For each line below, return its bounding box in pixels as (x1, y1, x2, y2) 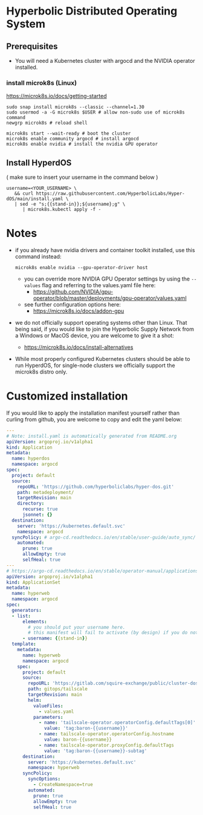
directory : (17, 501, 45, 507)
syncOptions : (28, 776, 61, 782)
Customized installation (6, 389, 128, 403)
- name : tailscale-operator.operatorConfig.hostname (38, 731, 174, 737)
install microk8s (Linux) (6, 79, 77, 87)
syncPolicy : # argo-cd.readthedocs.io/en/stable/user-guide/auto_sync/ (11, 534, 196, 541)
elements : (22, 619, 47, 625)
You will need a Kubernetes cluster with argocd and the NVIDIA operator (14, 57, 195, 64)
